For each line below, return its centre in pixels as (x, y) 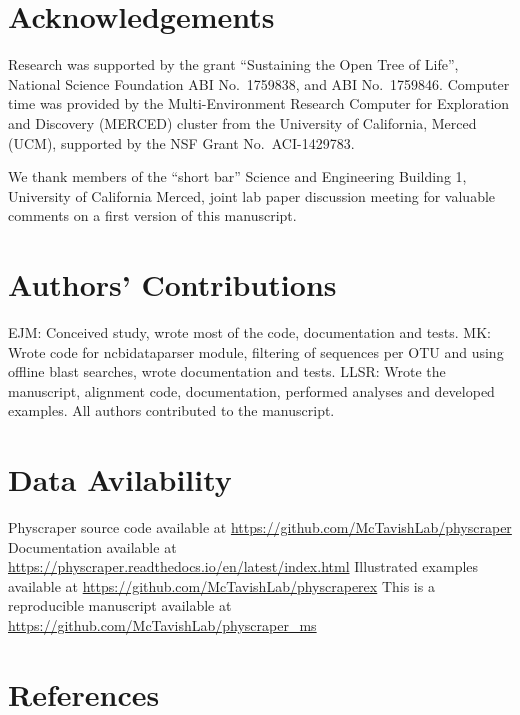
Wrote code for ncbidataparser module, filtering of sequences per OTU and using (256, 351)
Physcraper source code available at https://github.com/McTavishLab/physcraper (260, 527)
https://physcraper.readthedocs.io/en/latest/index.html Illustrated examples (243, 566)
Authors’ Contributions (172, 284)
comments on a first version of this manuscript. (152, 215)
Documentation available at (92, 546)
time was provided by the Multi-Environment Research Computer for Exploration (259, 103)
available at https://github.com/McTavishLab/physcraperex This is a (221, 585)
